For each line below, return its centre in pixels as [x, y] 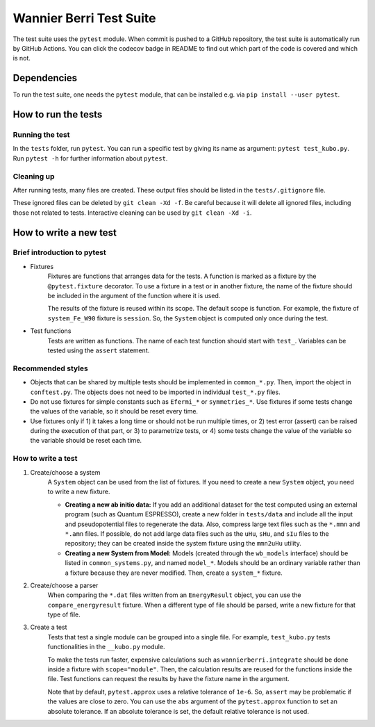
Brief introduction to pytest [60, 252]
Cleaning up [34, 176]
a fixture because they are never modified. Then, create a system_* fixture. [174, 573]
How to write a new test [65, 232]
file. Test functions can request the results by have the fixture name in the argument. [168, 679]
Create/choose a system [65, 472]
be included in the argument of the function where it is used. [134, 296]
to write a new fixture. [79, 492]
